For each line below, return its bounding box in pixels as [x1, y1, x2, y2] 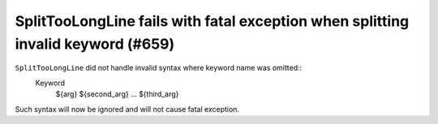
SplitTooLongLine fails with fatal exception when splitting [15, 12, 410, 30]
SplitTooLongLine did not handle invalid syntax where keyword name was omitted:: [15, 63, 303, 73]
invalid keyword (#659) [15, 35, 175, 53]
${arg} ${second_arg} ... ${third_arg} [55, 89, 179, 99]
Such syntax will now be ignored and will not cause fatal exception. [15, 104, 239, 113]
